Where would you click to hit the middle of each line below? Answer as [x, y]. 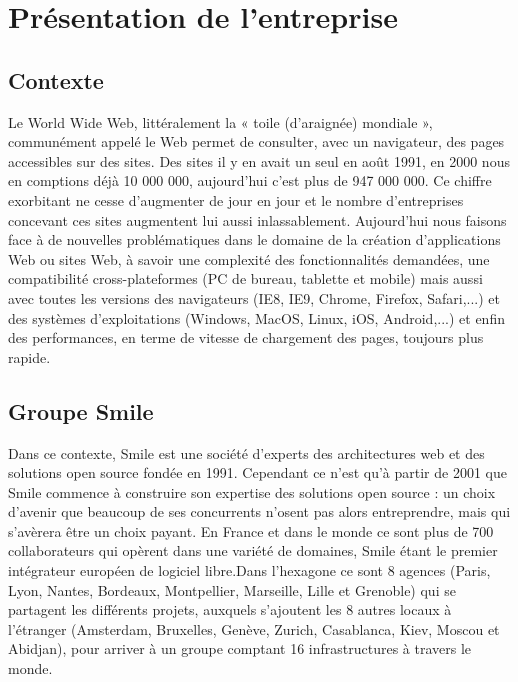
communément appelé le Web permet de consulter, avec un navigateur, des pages [256, 141]
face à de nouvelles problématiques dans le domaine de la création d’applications [254, 239]
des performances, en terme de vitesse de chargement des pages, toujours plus [246, 337]
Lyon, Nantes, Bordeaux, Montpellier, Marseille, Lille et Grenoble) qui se [232, 589]
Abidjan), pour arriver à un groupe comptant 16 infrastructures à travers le [240, 648]
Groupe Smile [81, 410]
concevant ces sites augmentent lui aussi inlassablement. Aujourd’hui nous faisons [257, 219]
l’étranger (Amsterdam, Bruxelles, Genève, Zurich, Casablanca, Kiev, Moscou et [254, 628]
